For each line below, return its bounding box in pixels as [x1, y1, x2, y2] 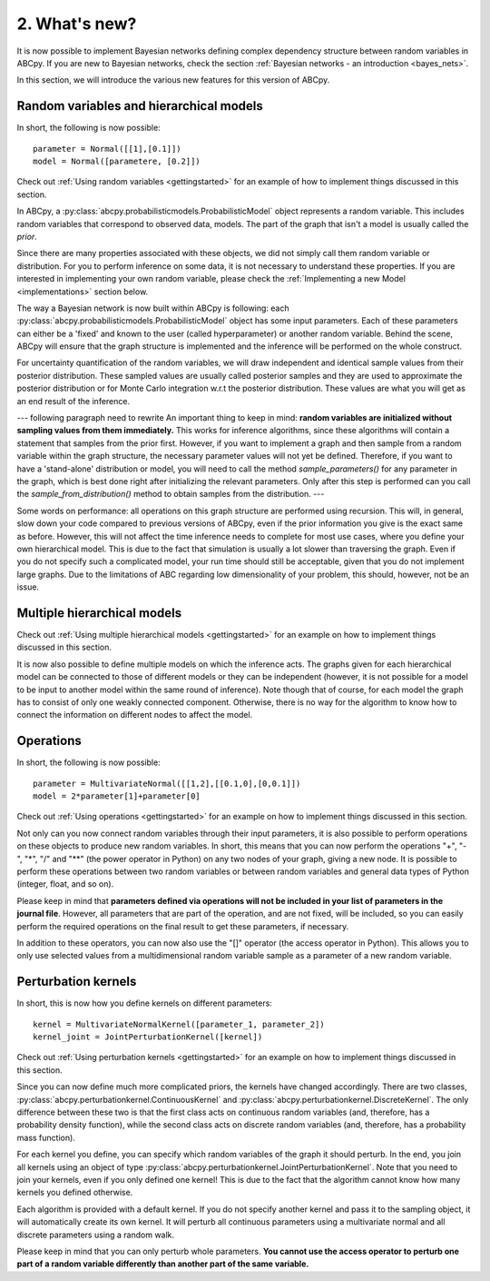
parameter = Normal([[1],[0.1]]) [33, 144, 181, 154]
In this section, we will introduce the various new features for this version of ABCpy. [16, 74, 330, 85]
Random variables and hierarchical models [16, 98, 263, 114]
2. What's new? [16, 14, 137, 34]
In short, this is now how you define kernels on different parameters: [16, 998, 272, 1008]
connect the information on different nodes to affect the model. [16, 710, 253, 720]
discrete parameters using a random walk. [16, 1229, 175, 1240]
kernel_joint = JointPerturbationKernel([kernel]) [33, 1032, 263, 1042]
